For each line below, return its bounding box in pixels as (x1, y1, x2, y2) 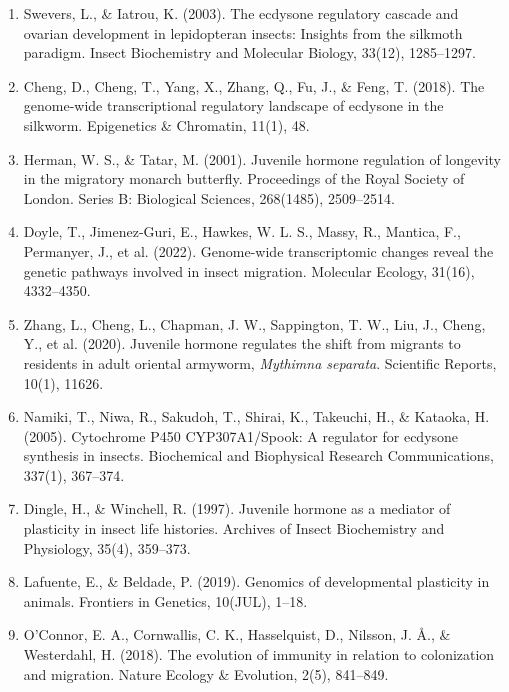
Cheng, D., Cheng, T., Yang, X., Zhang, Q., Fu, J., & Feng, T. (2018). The (23, 75, 485, 96)
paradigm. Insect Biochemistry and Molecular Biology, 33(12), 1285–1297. (23, 42, 476, 63)
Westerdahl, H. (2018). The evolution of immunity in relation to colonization (23, 644, 495, 665)
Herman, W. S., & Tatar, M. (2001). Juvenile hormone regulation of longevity (23, 148, 501, 169)
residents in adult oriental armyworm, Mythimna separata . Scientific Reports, (23, 352, 497, 373)
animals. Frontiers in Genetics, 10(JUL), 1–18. (23, 590, 308, 611)
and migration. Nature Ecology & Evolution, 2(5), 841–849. (23, 663, 389, 684)
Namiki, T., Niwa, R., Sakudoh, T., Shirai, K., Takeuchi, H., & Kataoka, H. (23, 406, 490, 427)
